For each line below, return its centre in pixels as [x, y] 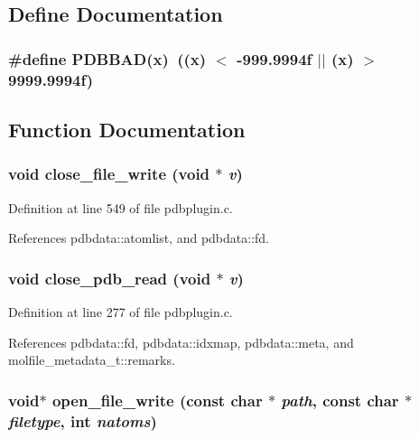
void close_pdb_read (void [110, 278]
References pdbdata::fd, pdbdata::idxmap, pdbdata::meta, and [181, 342]
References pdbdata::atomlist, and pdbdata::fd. [139, 238]
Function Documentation [127, 130]
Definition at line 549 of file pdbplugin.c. [121, 207]
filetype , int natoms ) [83, 420]
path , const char [340, 400]
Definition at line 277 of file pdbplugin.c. [121, 312]
